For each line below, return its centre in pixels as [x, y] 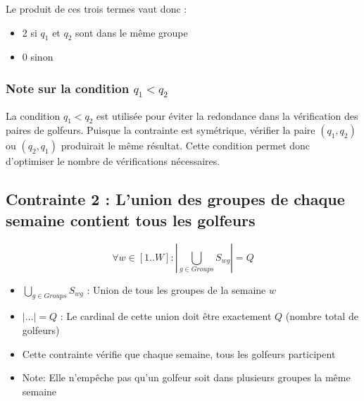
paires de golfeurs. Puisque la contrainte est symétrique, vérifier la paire [161, 130]
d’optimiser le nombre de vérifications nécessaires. [113, 161]
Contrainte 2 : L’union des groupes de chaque [175, 199]
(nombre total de [322, 316]
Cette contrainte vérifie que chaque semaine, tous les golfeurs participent [179, 353]
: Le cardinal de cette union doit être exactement [166, 316]
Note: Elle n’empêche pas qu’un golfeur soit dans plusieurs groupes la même [186, 377]
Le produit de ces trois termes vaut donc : [96, 8]
